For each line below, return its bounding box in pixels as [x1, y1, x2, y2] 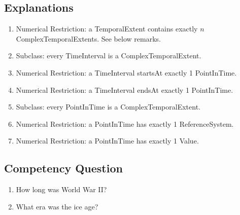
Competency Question [4, 160, 123, 176]
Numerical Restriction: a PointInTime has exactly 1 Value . [16, 135, 199, 146]
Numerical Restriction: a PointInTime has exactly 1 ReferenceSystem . [16, 118, 234, 129]
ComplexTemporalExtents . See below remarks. [16, 33, 161, 44]
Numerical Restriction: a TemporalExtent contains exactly [16, 23, 198, 34]
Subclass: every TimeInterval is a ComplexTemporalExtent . [16, 50, 201, 61]
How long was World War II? [16, 184, 107, 195]
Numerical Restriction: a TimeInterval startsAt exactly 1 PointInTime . [16, 67, 237, 78]
